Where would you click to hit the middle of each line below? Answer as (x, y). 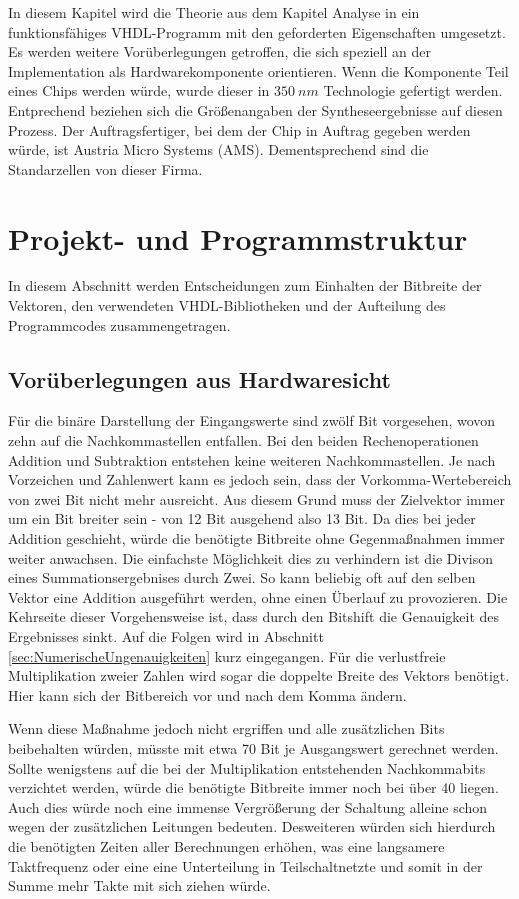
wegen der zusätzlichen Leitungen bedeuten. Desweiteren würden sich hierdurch (252, 826)
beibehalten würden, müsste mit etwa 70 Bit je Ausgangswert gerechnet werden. (253, 747)
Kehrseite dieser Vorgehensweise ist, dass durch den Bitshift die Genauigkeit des (254, 616)
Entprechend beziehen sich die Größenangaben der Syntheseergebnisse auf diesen (255, 109)
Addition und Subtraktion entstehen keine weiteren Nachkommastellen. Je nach (252, 459)
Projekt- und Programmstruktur (238, 237)
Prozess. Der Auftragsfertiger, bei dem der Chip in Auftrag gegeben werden (239, 129)
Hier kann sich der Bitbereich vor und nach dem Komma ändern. (207, 694)
